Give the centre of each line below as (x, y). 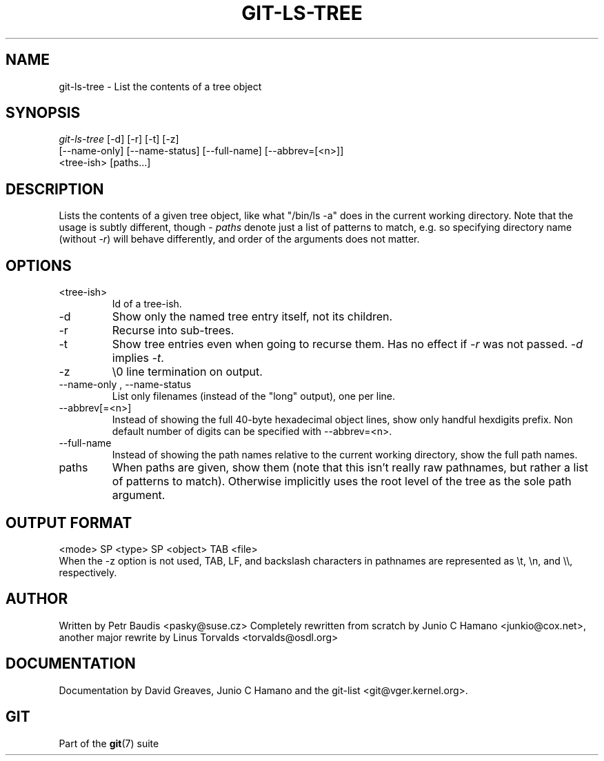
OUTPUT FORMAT (69, 522)
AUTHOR (37, 599)
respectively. (88, 572)
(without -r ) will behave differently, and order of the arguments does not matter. (239, 239)
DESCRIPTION (55, 189)
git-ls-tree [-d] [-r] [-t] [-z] (119, 139)
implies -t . (138, 358)
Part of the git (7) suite (109, 743)
